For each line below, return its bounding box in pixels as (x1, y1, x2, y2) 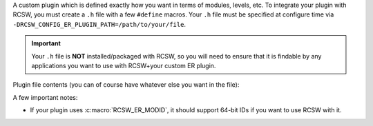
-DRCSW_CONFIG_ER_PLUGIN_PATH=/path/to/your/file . (12, 20, 186, 28)
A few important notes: (12, 93, 78, 101)
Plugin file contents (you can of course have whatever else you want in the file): (12, 81, 240, 89)
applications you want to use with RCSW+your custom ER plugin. (31, 61, 216, 70)
